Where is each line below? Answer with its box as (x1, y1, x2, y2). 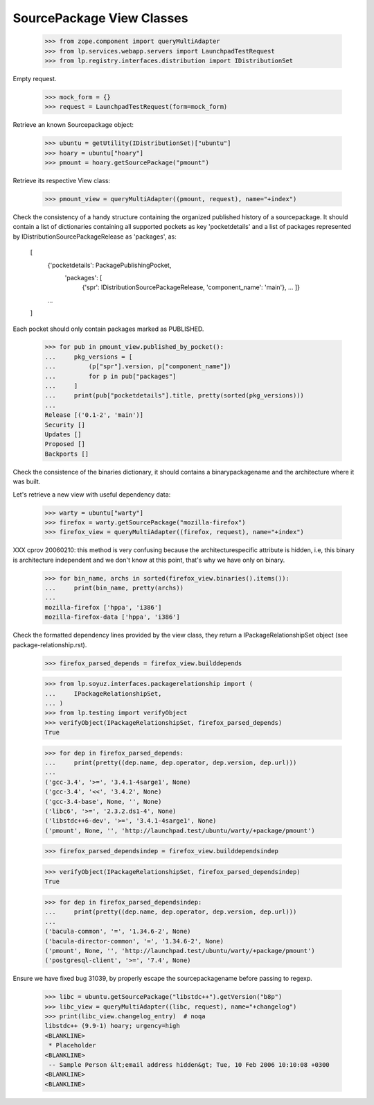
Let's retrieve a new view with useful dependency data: (12, 490, 171, 499)
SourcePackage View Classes (12, 10, 188, 26)
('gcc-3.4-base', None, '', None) (44, 798, 162, 805)
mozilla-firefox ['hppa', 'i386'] (44, 603, 162, 611)
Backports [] (44, 449, 89, 458)
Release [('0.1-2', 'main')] (44, 411, 144, 419)
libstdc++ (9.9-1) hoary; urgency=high (44, 1022, 180, 1030)
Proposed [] (44, 440, 86, 448)
